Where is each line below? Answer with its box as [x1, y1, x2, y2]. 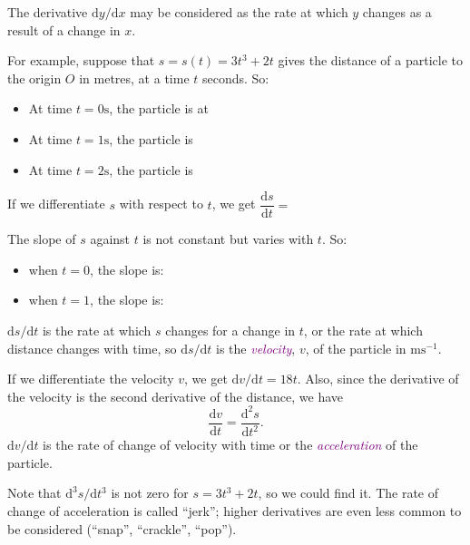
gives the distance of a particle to [278, 51, 464, 70]
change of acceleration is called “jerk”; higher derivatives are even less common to [7, 501, 462, 521]
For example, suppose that [7, 51, 155, 70]
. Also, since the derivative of [297, 369, 459, 388]
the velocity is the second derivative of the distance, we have [7, 386, 344, 405]
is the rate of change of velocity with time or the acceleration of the [43, 435, 418, 454]
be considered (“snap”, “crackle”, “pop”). [7, 519, 237, 538]
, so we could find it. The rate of [258, 483, 439, 502]
